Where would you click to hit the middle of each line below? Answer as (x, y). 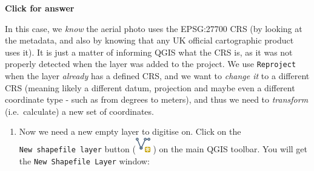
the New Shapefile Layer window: (84, 160)
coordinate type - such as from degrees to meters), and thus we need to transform (157, 99)
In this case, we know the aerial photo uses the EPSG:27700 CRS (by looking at (154, 28)
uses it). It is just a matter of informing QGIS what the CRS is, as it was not (149, 52)
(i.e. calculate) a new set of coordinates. (79, 111)
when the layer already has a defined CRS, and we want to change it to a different (157, 76)
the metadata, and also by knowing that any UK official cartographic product (149, 40)
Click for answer (40, 8)
